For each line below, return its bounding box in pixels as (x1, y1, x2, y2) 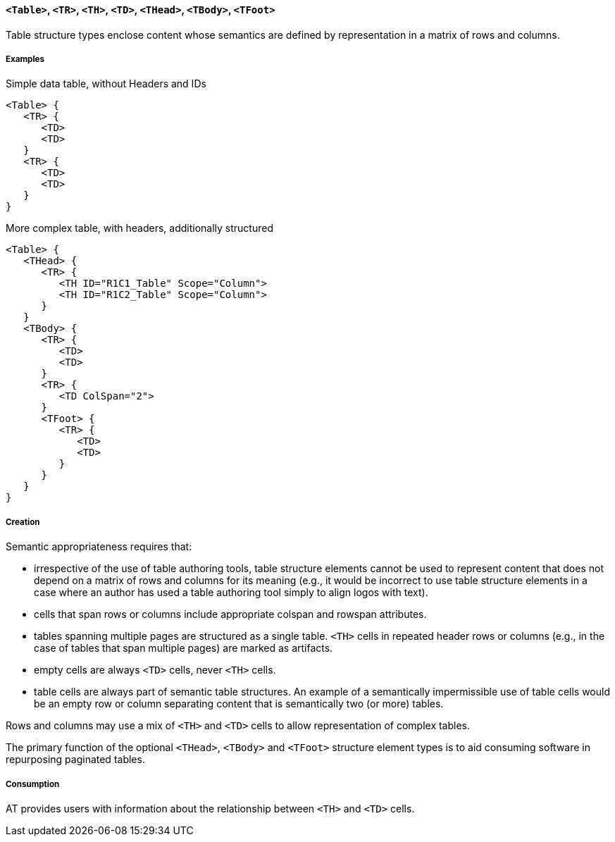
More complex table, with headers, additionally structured (6, 222, 273, 235)
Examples (6, 54, 44, 64)
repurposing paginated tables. (6, 753, 145, 766)
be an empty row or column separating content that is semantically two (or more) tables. (34, 698, 444, 710)
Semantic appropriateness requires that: (6, 540, 192, 553)
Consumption (6, 779, 60, 789)
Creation (6, 516, 40, 527)
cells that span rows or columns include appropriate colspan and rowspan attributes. (34, 608, 427, 621)
